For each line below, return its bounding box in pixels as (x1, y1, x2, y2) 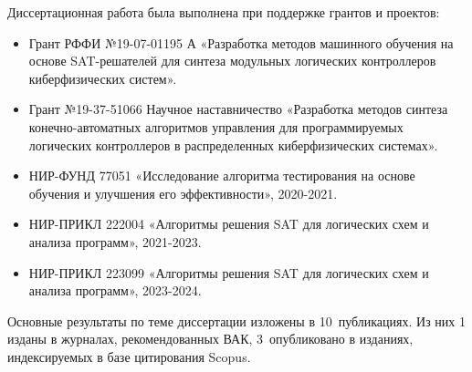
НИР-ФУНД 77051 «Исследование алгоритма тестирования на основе (28, 166, 415, 185)
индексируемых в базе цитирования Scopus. (7, 346, 251, 366)
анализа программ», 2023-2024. (28, 281, 202, 300)
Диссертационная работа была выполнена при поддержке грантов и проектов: (7, 3, 440, 21)
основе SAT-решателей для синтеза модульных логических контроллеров (28, 51, 436, 70)
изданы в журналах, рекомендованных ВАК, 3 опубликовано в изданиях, (7, 329, 414, 348)
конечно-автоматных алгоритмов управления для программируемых (28, 117, 404, 136)
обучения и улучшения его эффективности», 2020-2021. (28, 183, 338, 202)
